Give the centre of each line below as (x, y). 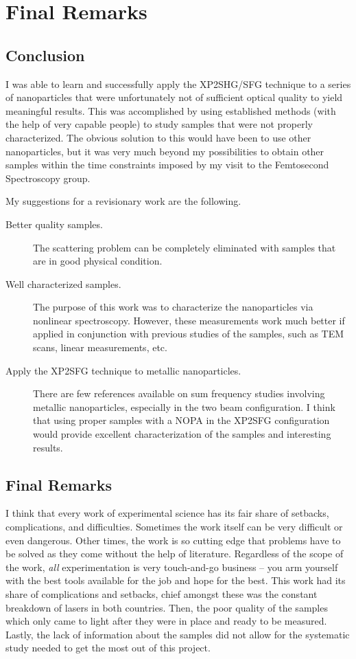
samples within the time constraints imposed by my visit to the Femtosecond (167, 165)
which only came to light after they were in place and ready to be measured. (166, 621)
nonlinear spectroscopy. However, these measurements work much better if (189, 320)
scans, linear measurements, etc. (100, 347)
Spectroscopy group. (48, 178)
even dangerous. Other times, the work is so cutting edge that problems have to (173, 540)
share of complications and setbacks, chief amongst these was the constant (162, 594)
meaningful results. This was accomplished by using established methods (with (171, 110)
